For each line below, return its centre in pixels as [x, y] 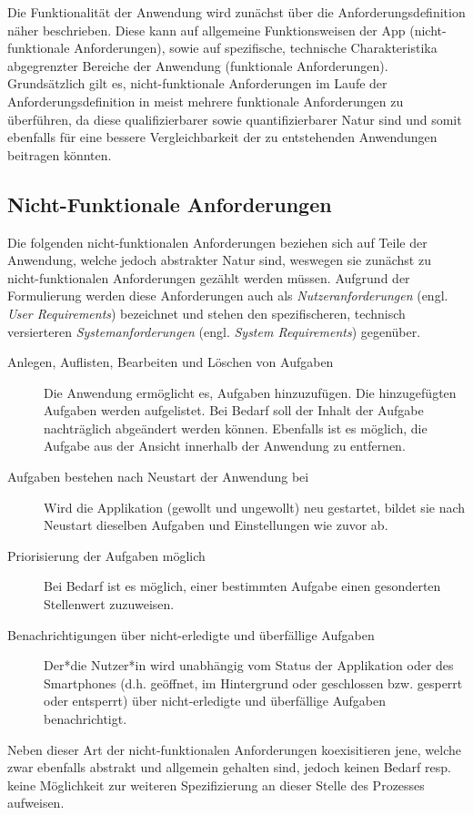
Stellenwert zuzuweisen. [109, 604]
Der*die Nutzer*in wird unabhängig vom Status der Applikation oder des [249, 665]
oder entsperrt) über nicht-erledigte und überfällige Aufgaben [215, 701]
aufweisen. [36, 803]
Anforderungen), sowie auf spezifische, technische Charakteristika [256, 48]
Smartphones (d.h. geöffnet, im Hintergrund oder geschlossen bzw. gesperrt [253, 683]
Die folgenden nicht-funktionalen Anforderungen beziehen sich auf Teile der [217, 242]
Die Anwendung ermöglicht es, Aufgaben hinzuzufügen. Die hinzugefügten [250, 392]
